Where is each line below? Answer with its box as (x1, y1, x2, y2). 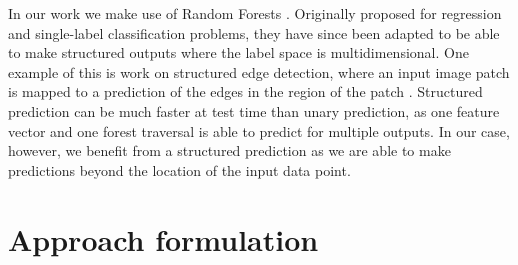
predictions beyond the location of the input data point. (8, 159, 351, 180)
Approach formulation (8, 218, 319, 259)
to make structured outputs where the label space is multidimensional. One (8, 42, 469, 63)
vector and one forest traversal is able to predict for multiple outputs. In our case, (8, 120, 510, 141)
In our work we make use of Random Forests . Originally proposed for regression (8, 3, 502, 23)
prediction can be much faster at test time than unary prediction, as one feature (8, 100, 500, 121)
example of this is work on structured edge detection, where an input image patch (8, 61, 510, 82)
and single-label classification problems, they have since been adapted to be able (8, 22, 500, 43)
